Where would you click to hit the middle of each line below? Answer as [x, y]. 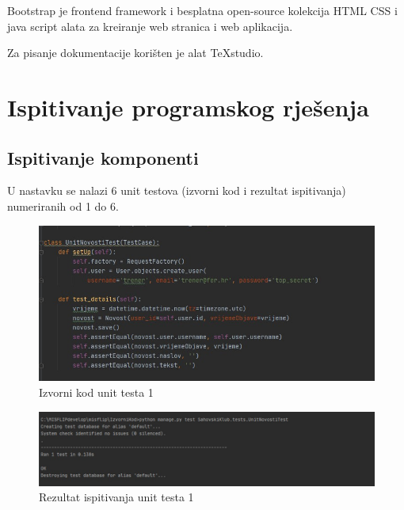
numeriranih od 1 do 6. [63, 206]
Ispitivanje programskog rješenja [188, 107]
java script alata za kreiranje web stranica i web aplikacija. [150, 26]
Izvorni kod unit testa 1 [96, 392]
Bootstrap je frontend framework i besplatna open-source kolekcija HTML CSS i [202, 10]
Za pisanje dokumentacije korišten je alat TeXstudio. [135, 53]
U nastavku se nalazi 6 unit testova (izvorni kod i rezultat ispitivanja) [177, 190]
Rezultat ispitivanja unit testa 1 [116, 497]
